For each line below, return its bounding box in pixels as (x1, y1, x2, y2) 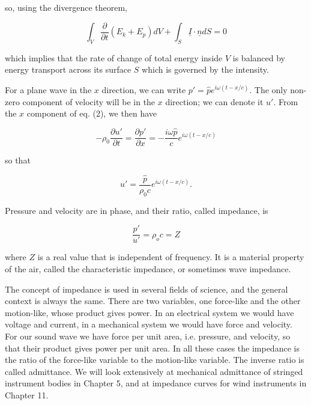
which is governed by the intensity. (142, 63, 269, 76)
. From (273, 95, 298, 108)
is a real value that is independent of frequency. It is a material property (37, 251, 304, 263)
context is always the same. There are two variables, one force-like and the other (5, 294, 301, 307)
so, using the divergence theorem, (5, 1, 127, 13)
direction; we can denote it (165, 95, 264, 108)
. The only (249, 84, 288, 96)
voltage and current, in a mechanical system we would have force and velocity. (5, 318, 292, 330)
